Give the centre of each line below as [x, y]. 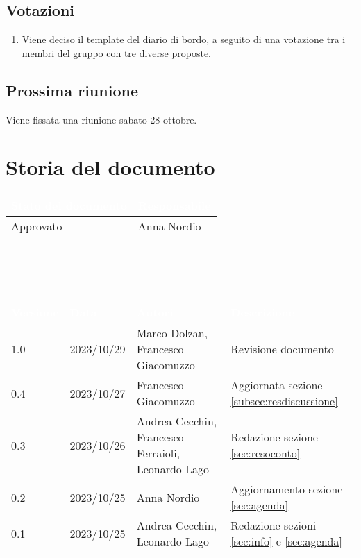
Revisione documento [282, 349]
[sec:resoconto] [266, 453]
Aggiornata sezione [277, 385]
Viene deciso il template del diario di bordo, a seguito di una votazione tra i [184, 39]
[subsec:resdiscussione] [284, 401]
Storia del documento [110, 167]
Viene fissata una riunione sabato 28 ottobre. [101, 119]
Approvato [37, 226]
